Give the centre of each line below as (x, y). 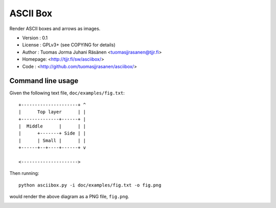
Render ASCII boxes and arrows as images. (55, 29)
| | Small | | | (52, 140)
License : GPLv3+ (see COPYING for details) (69, 45)
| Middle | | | (52, 126)
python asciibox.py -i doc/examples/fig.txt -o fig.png (90, 185)
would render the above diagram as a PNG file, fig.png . (70, 197)
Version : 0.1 (35, 38)
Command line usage (44, 81)
